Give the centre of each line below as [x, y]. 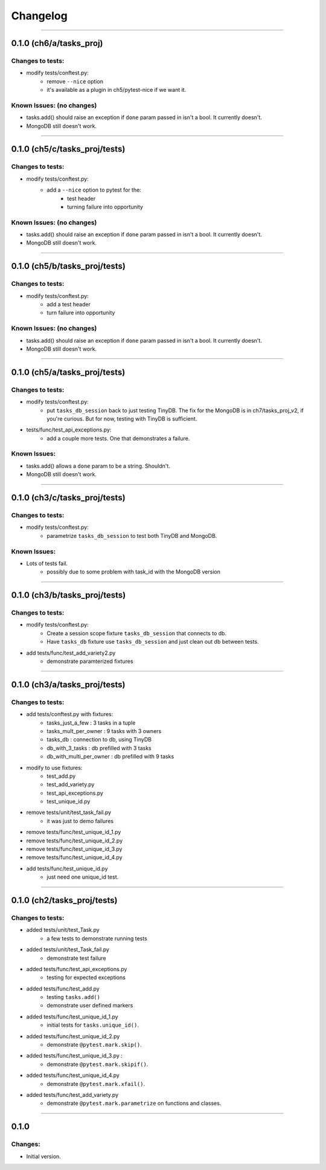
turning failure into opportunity [105, 207]
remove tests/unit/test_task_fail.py [69, 812]
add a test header [69, 305]
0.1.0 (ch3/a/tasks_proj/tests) [68, 684]
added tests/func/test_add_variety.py [72, 1094]
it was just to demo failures [80, 821]
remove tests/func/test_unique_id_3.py [74, 849]
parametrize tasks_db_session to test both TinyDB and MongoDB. [132, 535]
